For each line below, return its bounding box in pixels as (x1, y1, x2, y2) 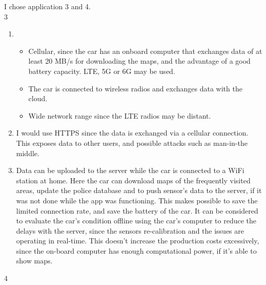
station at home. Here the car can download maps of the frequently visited (16, 175, 251, 185)
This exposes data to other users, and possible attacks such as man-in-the (16, 137, 248, 148)
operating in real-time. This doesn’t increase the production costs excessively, (16, 235, 259, 246)
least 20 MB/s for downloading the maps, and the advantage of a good (28, 55, 251, 66)
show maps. (16, 255, 53, 266)
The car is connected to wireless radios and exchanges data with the (28, 83, 242, 93)
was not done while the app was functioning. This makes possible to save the (16, 195, 258, 205)
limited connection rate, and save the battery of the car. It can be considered (16, 205, 258, 216)
